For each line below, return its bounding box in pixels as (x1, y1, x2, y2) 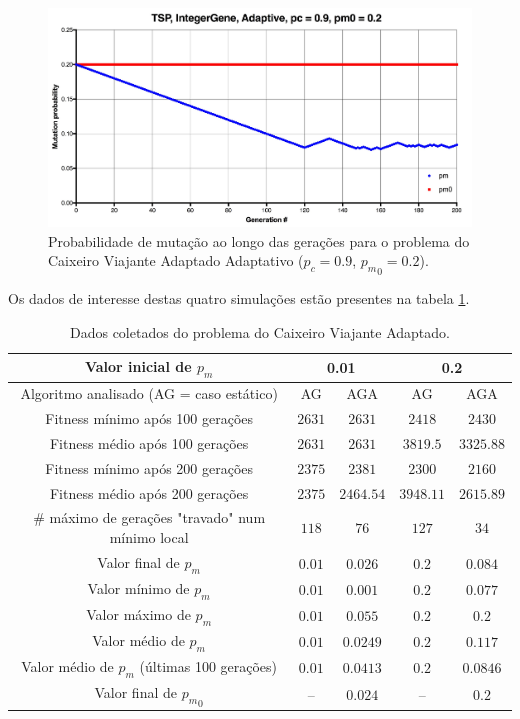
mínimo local (109, 527, 189, 548)
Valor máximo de (86, 604, 191, 625)
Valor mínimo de (87, 577, 190, 598)
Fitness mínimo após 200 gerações (45, 457, 254, 478)
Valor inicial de (84, 356, 192, 377)
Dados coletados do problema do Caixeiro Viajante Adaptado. (69, 321, 450, 342)
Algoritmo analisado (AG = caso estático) (20, 383, 278, 404)
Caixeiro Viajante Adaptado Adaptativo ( (48, 250, 304, 271)
